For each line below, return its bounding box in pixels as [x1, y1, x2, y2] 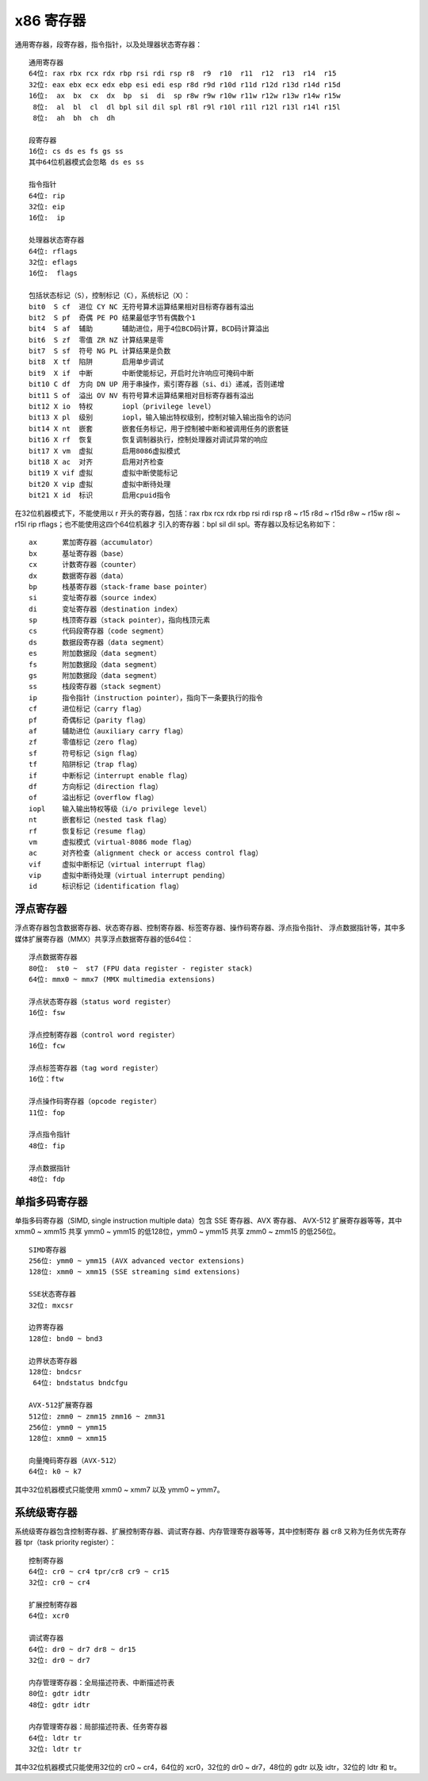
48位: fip [29, 1141, 66, 1150]
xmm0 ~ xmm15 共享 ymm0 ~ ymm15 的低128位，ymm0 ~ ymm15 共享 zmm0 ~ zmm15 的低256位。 [14, 1227, 341, 1236]
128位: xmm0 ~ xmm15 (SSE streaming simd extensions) [29, 1267, 241, 1277]
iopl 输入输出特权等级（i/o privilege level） [29, 804, 212, 813]
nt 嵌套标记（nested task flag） [29, 815, 171, 825]
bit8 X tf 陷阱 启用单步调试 [29, 358, 164, 366]
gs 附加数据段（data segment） [29, 671, 162, 680]
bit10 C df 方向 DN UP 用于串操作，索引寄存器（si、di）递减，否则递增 [29, 380, 285, 389]
